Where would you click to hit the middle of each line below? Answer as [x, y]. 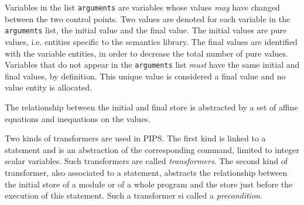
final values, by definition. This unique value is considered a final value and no [145, 76]
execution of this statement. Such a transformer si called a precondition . [134, 195]
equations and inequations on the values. [78, 118]
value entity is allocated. [49, 87]
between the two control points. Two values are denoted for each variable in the [148, 18]
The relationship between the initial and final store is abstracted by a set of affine [151, 107]
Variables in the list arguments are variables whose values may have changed [142, 7]
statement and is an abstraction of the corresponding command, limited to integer [152, 149]
